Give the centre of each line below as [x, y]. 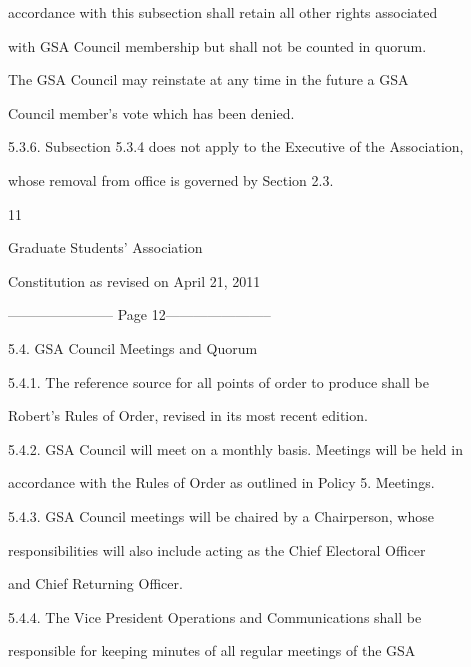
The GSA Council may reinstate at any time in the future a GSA [208, 79]
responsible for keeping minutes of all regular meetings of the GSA [212, 650]
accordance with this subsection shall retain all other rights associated [223, 12]
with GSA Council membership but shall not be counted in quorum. [217, 45]
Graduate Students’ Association [105, 247]
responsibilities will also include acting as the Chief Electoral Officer [217, 549]
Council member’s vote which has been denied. [151, 112]
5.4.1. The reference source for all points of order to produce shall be [218, 381]
